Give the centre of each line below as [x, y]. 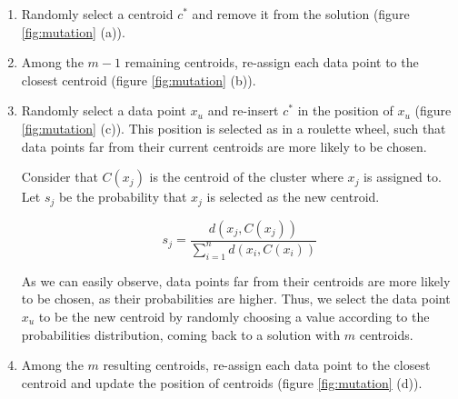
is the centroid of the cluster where [246, 177]
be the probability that [123, 197]
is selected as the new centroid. [293, 197]
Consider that [60, 177]
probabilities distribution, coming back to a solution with [181, 334]
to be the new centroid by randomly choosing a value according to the [234, 316]
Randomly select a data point [104, 110]
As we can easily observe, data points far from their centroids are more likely [236, 280]
